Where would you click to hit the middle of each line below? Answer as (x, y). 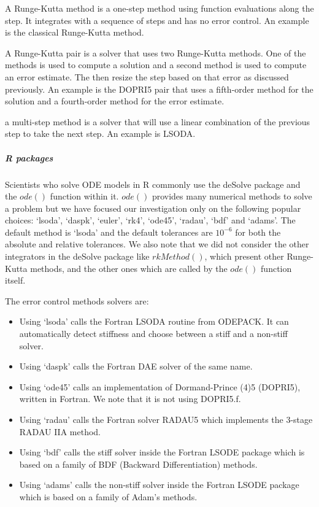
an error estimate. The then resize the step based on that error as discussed (147, 76)
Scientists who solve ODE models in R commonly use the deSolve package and (153, 184)
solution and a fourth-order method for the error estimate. (115, 101)
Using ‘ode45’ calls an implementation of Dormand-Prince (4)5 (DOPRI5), (160, 386)
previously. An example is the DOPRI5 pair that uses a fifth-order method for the (159, 89)
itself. (15, 280)
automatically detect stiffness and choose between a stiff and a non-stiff (153, 334)
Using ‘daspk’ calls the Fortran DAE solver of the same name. (136, 366)
